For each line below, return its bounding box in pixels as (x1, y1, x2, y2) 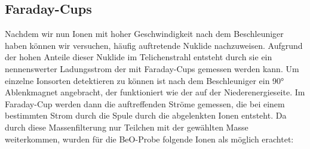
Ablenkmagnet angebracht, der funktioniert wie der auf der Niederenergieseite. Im (5, 86, 305, 98)
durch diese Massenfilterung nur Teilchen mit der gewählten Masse (5, 120, 248, 133)
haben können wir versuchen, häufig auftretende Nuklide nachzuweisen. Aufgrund (5, 39, 303, 51)
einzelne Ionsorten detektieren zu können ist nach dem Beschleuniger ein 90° (5, 74, 284, 86)
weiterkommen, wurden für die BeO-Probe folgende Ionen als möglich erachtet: (5, 132, 294, 145)
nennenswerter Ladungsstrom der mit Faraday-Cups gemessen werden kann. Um (5, 62, 299, 74)
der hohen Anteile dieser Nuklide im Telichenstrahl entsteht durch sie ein (5, 51, 272, 63)
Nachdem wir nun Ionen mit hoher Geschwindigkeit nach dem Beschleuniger (5, 27, 284, 40)
